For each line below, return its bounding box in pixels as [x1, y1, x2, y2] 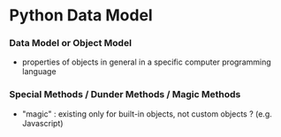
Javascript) [21, 118, 64, 128]
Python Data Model [9, 5, 153, 26]
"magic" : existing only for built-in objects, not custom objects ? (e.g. [21, 108, 272, 119]
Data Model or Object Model [9, 37, 133, 49]
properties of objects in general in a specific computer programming [21, 57, 271, 67]
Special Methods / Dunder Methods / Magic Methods [9, 88, 241, 101]
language [21, 66, 57, 77]
